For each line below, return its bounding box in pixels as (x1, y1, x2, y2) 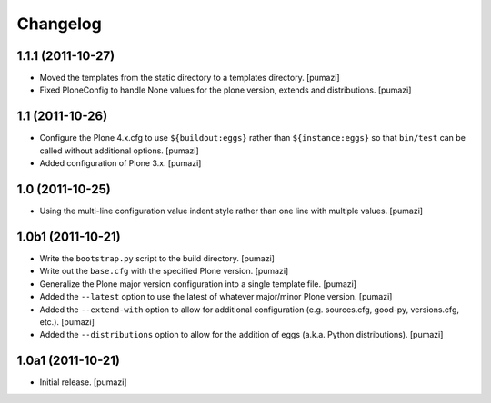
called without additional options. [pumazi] (39, 145, 199, 156)
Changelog (16, 14, 102, 34)
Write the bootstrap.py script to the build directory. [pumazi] (39, 252, 275, 263)
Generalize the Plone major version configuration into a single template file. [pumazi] (39, 278, 356, 290)
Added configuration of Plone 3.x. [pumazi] (39, 158, 202, 169)
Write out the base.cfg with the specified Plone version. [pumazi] (39, 266, 289, 277)
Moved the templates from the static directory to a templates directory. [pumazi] (39, 73, 340, 84)
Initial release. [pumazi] (39, 377, 127, 388)
